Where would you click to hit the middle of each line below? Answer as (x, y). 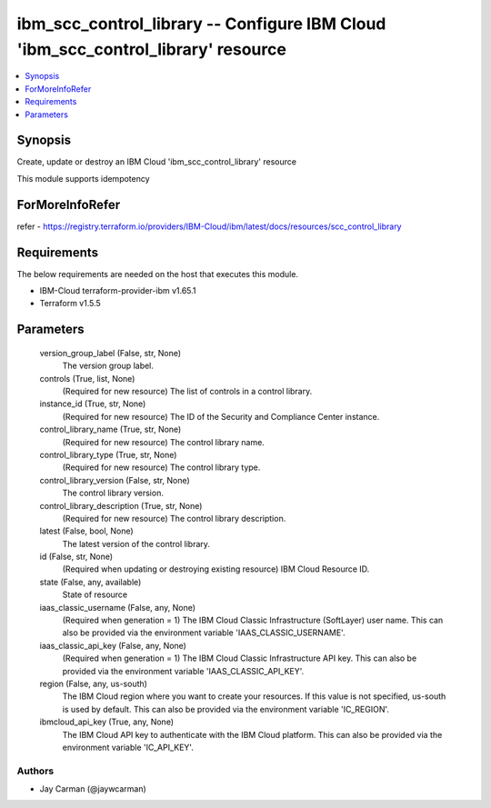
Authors (35, 771)
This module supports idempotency (83, 178)
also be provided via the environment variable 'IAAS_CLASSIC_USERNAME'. (204, 633)
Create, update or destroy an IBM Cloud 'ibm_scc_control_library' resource (157, 162)
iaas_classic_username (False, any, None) (117, 607)
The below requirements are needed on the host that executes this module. (158, 274)
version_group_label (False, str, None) (110, 353)
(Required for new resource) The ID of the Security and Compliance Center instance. (221, 416)
